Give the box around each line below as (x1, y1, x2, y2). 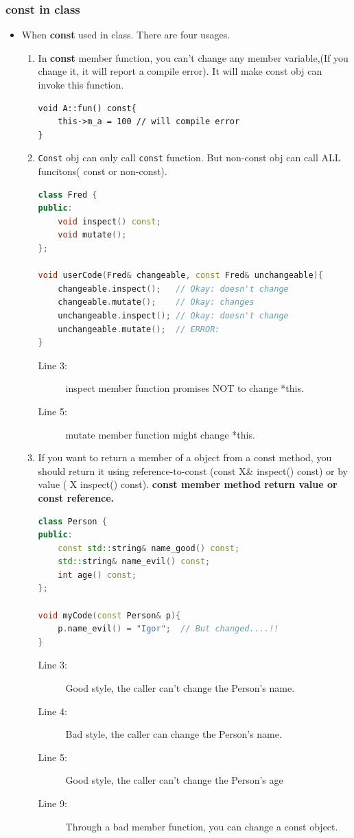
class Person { (38, 516, 107, 526)
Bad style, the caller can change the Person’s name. (65, 727, 282, 741)
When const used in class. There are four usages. (21, 27, 231, 42)
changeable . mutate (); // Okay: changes (58, 297, 255, 307)
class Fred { (38, 189, 97, 200)
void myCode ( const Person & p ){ (38, 610, 181, 620)
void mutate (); (58, 230, 127, 240)
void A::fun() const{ (38, 103, 137, 113)
